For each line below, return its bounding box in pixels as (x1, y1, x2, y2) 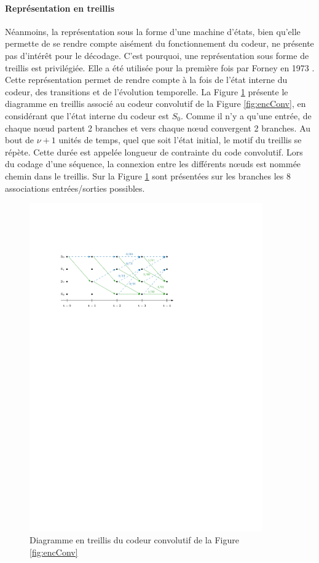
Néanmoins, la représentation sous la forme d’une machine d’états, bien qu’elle (5, 25, 301, 37)
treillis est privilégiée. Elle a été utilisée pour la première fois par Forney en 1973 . (5, 61, 315, 74)
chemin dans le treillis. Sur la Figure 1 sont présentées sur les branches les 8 (5, 169, 291, 182)
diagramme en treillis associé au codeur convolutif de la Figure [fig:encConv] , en (5, 97, 306, 110)
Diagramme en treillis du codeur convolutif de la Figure (30, 533, 239, 546)
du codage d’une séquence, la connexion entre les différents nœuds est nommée (5, 157, 301, 170)
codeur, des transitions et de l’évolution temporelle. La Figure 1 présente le (5, 85, 288, 98)
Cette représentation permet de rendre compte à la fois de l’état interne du (5, 73, 288, 86)
